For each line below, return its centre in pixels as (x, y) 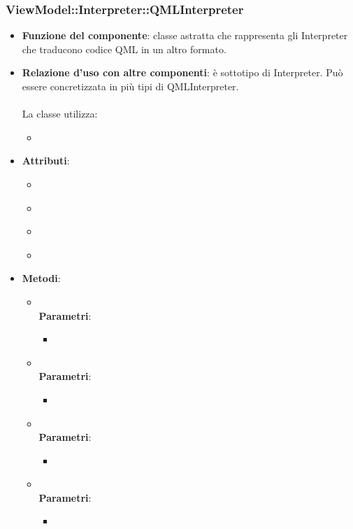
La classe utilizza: (60, 114)
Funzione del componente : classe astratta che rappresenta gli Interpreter (185, 35)
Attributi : (46, 161)
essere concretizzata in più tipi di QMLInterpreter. (130, 86)
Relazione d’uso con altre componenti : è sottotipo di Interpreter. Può (182, 72)
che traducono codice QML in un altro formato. (124, 49)
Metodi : (41, 278)
